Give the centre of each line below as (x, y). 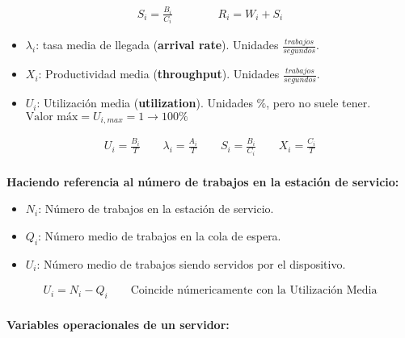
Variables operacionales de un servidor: (118, 325)
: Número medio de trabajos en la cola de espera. (160, 235)
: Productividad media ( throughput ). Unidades (159, 74)
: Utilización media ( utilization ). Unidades (145, 103)
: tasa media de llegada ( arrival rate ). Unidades (157, 45)
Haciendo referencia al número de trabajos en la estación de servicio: (203, 181)
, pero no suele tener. (319, 103)
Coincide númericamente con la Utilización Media (254, 291)
